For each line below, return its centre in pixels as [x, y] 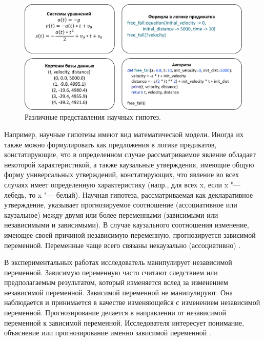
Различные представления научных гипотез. [93, 117]
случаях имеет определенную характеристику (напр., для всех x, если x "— [122, 184]
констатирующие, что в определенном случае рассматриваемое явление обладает [130, 154]
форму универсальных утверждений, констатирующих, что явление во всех [121, 174]
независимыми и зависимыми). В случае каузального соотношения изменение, [127, 225]
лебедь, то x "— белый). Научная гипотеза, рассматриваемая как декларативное [129, 194]
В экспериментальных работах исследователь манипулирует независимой [118, 262]
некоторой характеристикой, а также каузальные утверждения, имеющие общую [129, 164]
